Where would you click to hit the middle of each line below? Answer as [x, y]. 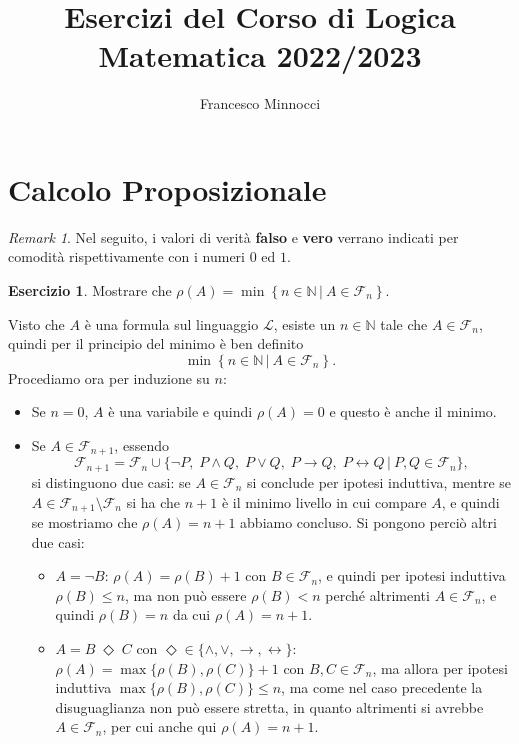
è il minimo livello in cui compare [324, 501]
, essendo [141, 445]
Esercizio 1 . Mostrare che [90, 290]
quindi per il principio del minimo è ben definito [156, 343]
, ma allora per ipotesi [440, 667]
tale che [404, 323]
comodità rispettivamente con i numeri [126, 256]
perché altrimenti [377, 594]
